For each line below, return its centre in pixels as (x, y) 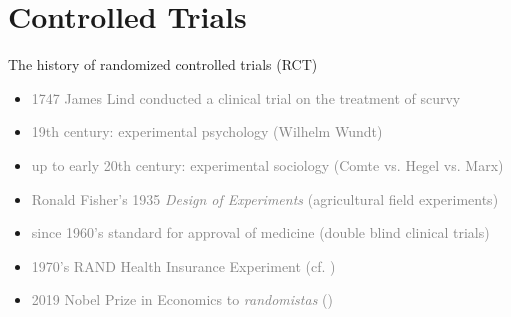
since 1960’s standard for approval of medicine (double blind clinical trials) (260, 232)
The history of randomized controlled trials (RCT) (163, 64)
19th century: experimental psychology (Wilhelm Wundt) (207, 131)
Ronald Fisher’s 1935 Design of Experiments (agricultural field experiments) (265, 198)
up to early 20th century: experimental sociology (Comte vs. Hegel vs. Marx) (267, 164)
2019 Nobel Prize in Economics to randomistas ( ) (182, 299)
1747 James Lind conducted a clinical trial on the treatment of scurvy (246, 97)
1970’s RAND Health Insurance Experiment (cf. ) (183, 265)
